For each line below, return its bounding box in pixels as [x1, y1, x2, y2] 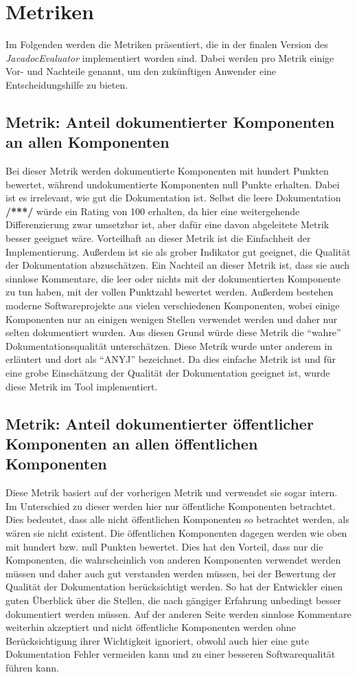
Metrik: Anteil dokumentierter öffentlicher [5, 412, 314, 434]
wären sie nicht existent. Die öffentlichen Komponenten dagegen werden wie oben [5, 525, 347, 540]
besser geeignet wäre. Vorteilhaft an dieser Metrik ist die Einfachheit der [5, 231, 311, 245]
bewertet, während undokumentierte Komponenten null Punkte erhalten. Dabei [5, 177, 340, 191]
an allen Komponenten [5, 131, 170, 153]
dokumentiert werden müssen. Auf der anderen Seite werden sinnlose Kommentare [5, 606, 352, 621]
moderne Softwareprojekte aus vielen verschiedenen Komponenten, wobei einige [5, 298, 340, 313]
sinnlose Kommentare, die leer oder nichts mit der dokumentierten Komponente [5, 271, 341, 285]
